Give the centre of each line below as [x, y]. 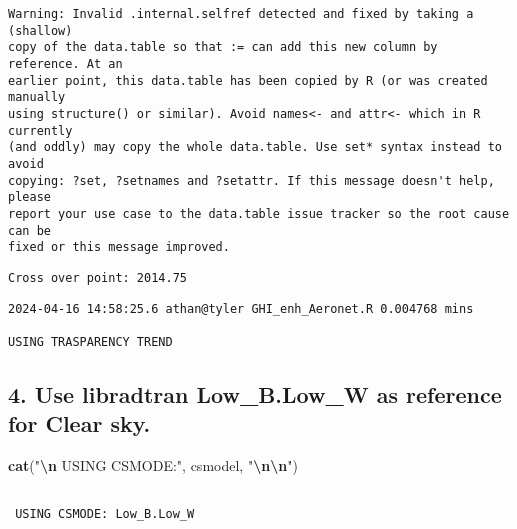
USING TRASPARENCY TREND [90, 341]
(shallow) [40, 30]
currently [40, 130]
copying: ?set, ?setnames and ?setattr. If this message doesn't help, [251, 180]
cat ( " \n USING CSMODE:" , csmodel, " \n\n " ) [153, 465]
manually [37, 97]
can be [29, 230]
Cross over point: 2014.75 [97, 277]
